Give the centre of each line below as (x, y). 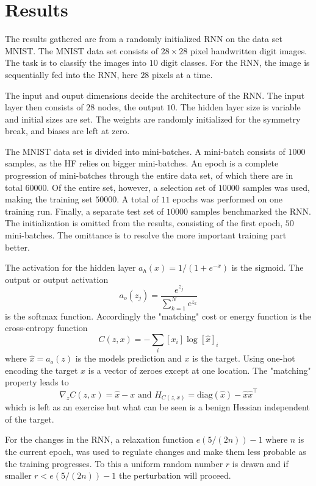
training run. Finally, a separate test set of (84, 211)
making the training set (49, 199)
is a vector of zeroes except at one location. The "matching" (199, 370)
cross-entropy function (46, 328)
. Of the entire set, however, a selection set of (131, 187)
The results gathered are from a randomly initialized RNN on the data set (144, 39)
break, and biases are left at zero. (67, 131)
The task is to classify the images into (76, 63)
